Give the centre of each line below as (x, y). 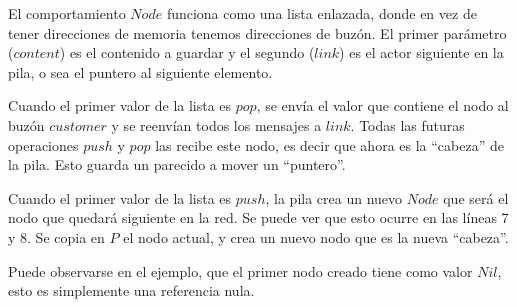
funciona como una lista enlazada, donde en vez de (321, 13)
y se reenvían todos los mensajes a (216, 124)
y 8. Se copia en (56, 236)
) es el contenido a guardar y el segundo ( (187, 52)
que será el (476, 197)
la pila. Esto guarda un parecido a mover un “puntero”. (177, 164)
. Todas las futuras (407, 124)
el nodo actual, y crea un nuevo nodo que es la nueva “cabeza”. (316, 236)
